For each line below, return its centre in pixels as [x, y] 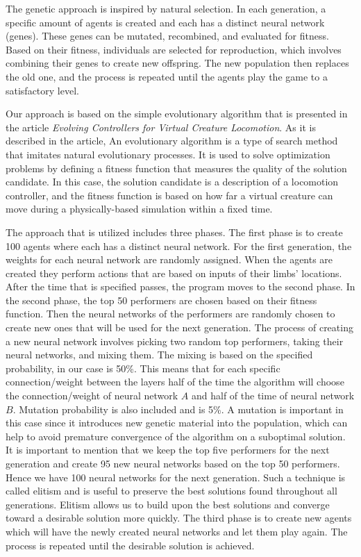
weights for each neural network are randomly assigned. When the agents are [169, 259]
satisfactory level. [42, 90]
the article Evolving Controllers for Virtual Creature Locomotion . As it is [161, 127]
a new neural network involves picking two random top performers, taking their [175, 341]
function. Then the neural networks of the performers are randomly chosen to [170, 314]
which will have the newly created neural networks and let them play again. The [177, 531]
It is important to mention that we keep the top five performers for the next [168, 450]
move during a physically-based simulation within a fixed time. [139, 209]
